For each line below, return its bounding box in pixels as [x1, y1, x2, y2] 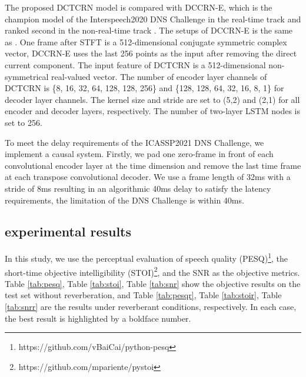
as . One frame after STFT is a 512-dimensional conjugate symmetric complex [5, 35, 287, 48]
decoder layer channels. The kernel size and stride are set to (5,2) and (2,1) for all [5, 93, 300, 105]
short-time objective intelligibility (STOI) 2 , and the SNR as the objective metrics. [5, 264, 300, 278]
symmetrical [5, 70, 49, 82]
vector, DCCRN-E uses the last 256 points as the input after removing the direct [5, 47, 297, 59]
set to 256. [5, 116, 42, 128]
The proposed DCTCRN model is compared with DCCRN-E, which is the [5, 1, 272, 13]
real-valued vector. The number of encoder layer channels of [51, 70, 267, 82]
